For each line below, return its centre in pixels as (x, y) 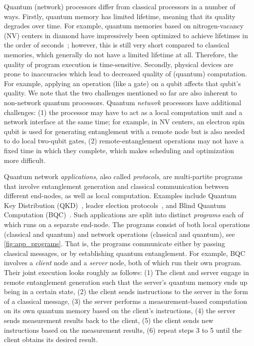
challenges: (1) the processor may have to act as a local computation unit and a (123, 112)
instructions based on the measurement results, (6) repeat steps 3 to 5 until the (123, 330)
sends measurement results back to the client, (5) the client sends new (109, 320)
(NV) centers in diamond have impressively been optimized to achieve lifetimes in (126, 35)
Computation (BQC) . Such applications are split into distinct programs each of (124, 215)
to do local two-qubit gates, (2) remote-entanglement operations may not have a (124, 141)
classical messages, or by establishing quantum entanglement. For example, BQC (125, 253)
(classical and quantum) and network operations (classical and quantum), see (119, 234)
